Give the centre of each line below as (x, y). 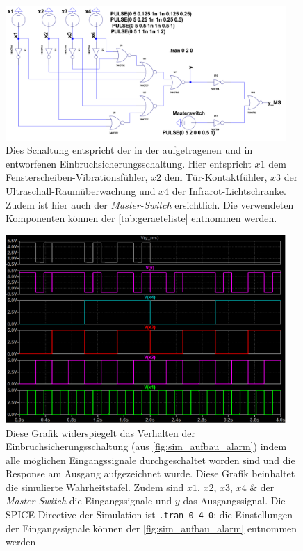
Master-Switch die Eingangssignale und (89, 501)
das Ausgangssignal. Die (234, 501)
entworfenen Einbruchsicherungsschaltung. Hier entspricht (129, 163)
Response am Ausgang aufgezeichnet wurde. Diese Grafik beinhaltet (150, 473)
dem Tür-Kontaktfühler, (216, 177)
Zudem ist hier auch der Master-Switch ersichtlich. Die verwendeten (150, 204)
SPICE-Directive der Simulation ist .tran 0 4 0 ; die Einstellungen (149, 514)
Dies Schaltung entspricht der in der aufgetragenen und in (129, 150)
